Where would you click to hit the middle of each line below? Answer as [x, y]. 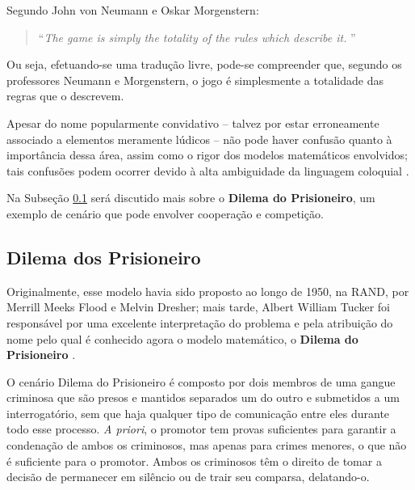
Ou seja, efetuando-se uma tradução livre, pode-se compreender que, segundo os [204, 64]
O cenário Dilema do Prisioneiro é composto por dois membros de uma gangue [201, 381]
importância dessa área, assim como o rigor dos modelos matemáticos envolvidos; [207, 155]
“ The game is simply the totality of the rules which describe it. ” [197, 37]
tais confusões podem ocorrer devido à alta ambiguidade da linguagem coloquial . [208, 170]
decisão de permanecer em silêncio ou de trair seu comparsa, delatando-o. [188, 477]
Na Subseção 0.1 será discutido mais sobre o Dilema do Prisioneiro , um [191, 198]
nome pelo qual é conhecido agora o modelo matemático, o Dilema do [182, 338]
